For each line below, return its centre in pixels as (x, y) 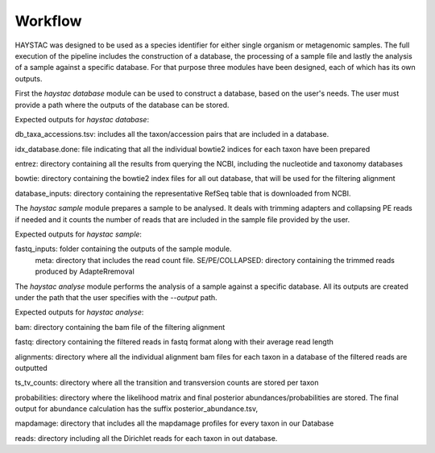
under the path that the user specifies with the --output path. (116, 297)
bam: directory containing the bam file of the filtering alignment (120, 327)
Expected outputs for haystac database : (82, 119)
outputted (31, 368)
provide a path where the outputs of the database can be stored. (122, 105)
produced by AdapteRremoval (85, 272)
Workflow (48, 21)
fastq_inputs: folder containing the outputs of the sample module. (123, 249)
